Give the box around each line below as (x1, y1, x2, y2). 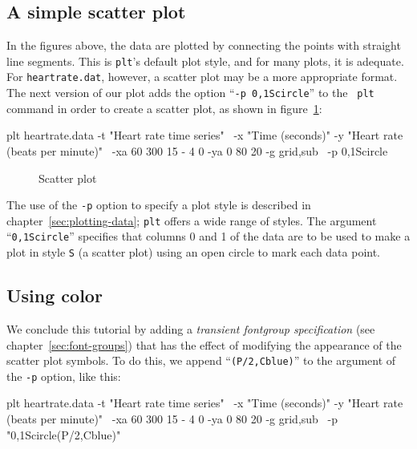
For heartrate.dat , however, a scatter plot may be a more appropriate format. (6, 68, 398, 85)
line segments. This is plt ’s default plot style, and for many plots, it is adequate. (6, 52, 404, 69)
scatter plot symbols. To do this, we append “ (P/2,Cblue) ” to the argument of (6, 352, 396, 369)
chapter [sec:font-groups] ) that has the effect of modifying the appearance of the (6, 336, 402, 353)
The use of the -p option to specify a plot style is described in (6, 196, 311, 213)
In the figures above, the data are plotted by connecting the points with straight (6, 37, 401, 54)
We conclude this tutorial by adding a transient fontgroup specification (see (6, 320, 375, 337)
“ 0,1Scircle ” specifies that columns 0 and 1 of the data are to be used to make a (6, 228, 411, 245)
